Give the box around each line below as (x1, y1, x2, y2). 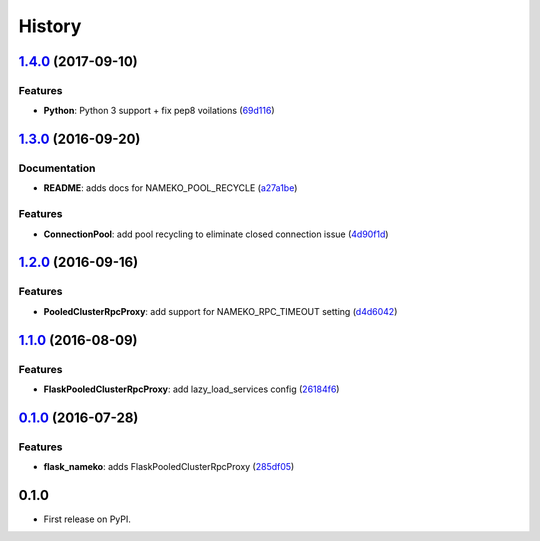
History (18, 15, 82, 37)
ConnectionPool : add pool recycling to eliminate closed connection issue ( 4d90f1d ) (43, 228, 389, 240)
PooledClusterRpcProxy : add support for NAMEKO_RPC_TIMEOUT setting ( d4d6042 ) (43, 305, 398, 317)
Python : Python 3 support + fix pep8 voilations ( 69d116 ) (43, 105, 275, 117)
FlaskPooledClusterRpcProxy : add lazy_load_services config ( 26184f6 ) (43, 383, 340, 395)
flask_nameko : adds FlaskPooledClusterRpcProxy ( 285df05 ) (43, 461, 295, 473)
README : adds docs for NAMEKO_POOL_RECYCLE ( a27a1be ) (43, 182, 298, 194)
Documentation (18, 161, 96, 175)
